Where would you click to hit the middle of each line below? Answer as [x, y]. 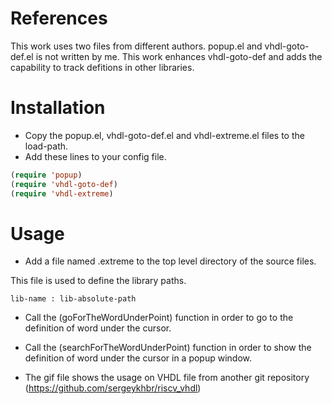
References [59, 18]
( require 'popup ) [46, 175]
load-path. [46, 146]
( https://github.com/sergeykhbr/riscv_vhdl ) [113, 388]
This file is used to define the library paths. [98, 281]
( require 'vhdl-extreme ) [62, 193]
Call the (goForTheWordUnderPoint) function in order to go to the [159, 318]
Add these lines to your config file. [95, 156]
